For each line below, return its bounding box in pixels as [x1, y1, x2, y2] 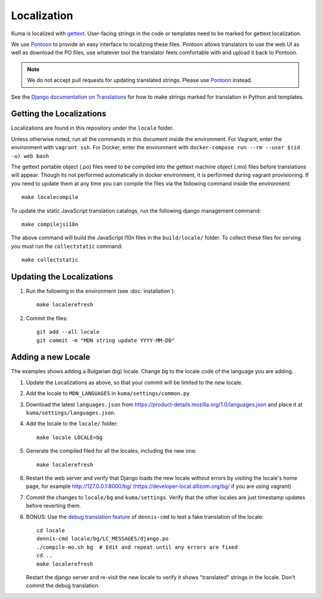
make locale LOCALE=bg [36, 434, 103, 441]
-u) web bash [11, 152, 49, 159]
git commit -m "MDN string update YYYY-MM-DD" [36, 337, 175, 343]
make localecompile [21, 194, 79, 201]
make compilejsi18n [21, 221, 79, 228]
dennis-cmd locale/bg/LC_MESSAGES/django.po [36, 535, 169, 542]
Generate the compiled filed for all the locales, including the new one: [26, 447, 197, 454]
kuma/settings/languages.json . [26, 409, 116, 416]
